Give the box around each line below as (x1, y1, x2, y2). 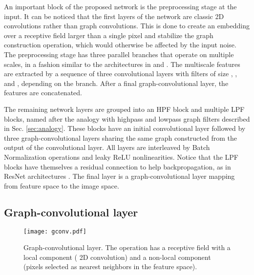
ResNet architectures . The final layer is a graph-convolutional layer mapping (4, 171, 235, 181)
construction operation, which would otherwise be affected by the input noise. (4, 40, 236, 50)
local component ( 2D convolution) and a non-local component (23, 252, 211, 262)
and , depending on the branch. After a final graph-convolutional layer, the (4, 78, 229, 88)
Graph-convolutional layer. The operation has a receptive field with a (23, 242, 231, 253)
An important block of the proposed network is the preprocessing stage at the (4, 1, 237, 11)
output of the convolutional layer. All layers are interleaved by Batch (4, 142, 210, 152)
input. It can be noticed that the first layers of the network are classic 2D (4, 11, 224, 21)
